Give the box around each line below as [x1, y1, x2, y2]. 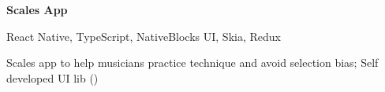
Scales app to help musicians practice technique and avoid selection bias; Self [6, 54, 379, 71]
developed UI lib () [6, 69, 99, 86]
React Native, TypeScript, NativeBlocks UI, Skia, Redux [6, 28, 281, 44]
